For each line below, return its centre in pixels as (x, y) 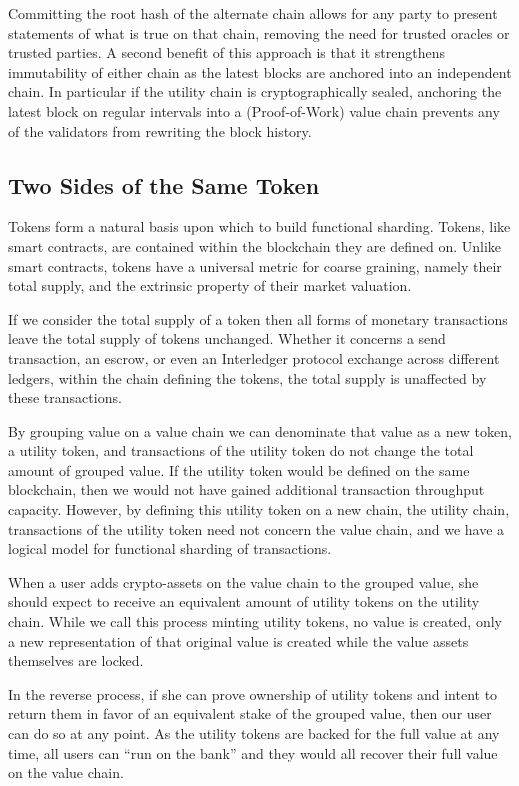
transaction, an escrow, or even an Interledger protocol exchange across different (254, 357)
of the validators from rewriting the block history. (160, 130)
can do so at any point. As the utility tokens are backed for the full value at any (254, 733)
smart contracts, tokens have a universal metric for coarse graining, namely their (255, 265)
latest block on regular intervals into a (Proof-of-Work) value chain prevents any (254, 110)
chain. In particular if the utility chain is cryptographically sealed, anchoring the (255, 91)
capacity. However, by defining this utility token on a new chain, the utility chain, (259, 509)
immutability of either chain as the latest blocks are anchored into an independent (260, 71)
